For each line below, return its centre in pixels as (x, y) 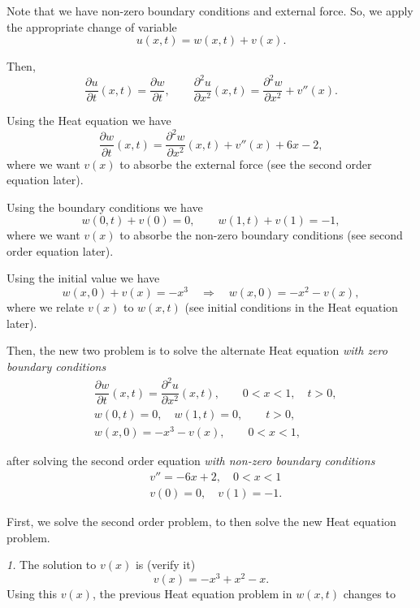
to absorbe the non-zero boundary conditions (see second (261, 235)
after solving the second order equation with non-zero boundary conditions (191, 461)
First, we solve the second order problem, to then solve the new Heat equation (201, 521)
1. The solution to (52, 565)
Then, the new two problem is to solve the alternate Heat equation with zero (197, 350)
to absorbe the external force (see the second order (246, 164)
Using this (32, 593)
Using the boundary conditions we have (105, 207)
